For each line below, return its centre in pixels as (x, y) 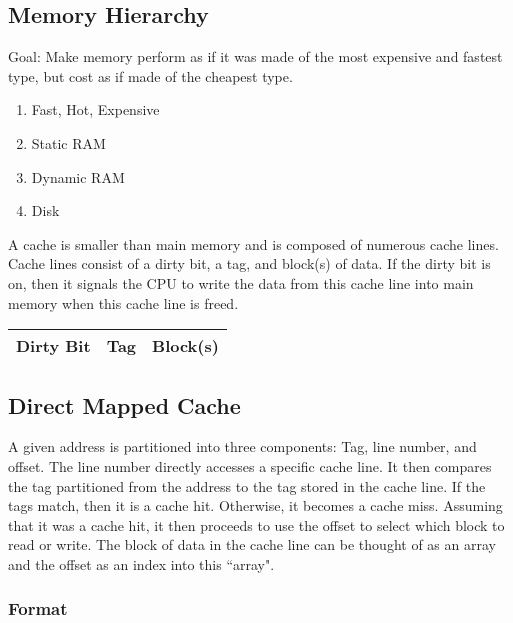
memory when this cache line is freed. (123, 302)
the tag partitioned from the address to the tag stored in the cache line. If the (247, 485)
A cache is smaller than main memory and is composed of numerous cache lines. (253, 243)
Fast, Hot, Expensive (95, 109)
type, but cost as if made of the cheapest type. (150, 75)
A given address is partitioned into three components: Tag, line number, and (242, 446)
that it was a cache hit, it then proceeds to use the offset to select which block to (256, 524)
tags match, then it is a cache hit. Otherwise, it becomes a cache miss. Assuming (255, 505)
